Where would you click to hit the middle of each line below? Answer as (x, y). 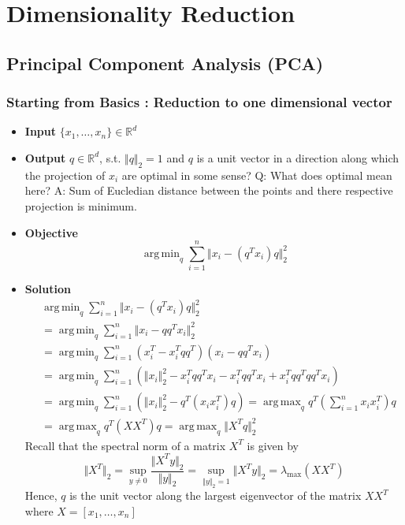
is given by (273, 445)
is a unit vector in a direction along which (298, 157)
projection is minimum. (81, 205)
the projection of (65, 175)
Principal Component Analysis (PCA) (165, 63)
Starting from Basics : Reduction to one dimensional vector (199, 102)
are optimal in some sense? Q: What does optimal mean (257, 175)
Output (45, 157)
